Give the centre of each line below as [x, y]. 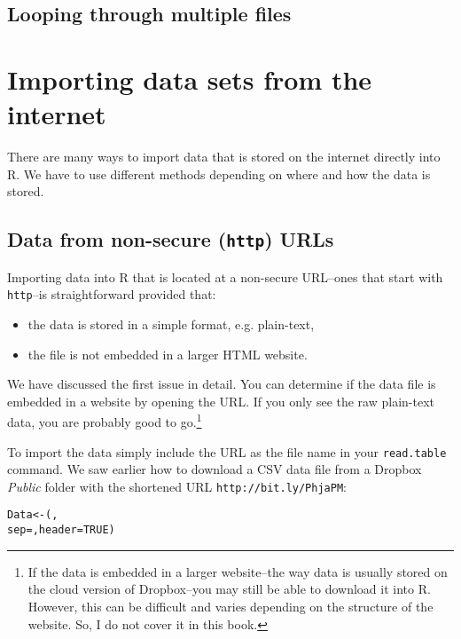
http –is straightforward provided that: [112, 294]
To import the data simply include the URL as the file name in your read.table [227, 451]
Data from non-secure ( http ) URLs [171, 239]
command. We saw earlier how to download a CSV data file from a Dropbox [215, 469]
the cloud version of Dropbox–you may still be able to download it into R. [229, 589]
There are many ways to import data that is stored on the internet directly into [224, 157]
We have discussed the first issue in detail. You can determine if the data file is [222, 384]
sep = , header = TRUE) [61, 530]
